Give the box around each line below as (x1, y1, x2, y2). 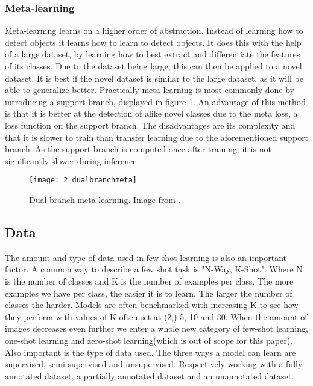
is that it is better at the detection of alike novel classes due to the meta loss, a (5, 107, 298, 120)
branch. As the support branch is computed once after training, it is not (5, 143, 271, 155)
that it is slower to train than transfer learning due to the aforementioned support (5, 130, 309, 143)
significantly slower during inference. (5, 154, 139, 167)
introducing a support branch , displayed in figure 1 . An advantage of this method (5, 95, 306, 108)
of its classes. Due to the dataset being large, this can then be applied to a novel (5, 60, 302, 72)
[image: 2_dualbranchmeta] (29, 176, 137, 185)
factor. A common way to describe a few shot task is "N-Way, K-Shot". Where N (5, 263, 303, 275)
